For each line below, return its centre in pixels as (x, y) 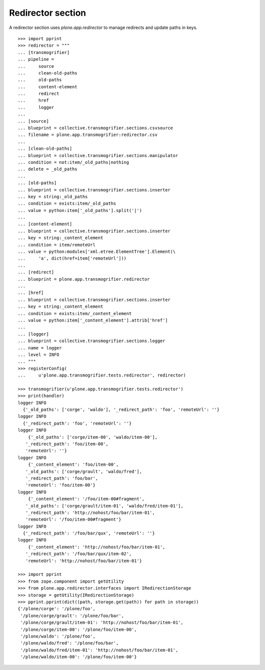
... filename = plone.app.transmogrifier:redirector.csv (88, 135)
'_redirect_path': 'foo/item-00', (67, 444)
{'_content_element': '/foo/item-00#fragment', (86, 499)
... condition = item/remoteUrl (57, 245)
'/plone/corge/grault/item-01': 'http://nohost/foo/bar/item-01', (102, 623)
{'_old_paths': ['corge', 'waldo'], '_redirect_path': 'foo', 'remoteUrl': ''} (121, 410)
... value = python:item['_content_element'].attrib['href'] (93, 320)
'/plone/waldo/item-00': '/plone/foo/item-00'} (79, 657)
